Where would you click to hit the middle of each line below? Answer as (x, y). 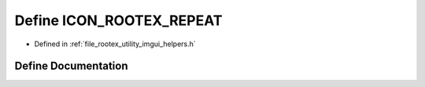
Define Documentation (71, 66)
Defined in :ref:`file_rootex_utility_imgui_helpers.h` (115, 44)
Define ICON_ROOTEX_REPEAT (118, 20)
